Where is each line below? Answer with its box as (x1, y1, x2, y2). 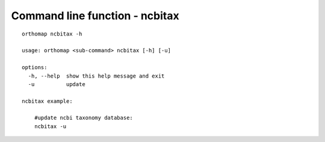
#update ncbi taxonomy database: (34, 114, 134, 122)
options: (22, 64, 48, 71)
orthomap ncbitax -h (22, 30, 82, 37)
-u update (28, 81, 85, 87)
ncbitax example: (22, 97, 73, 105)
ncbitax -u (34, 123, 67, 129)
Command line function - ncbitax (11, 9, 180, 22)
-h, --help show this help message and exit (28, 72, 165, 79)
